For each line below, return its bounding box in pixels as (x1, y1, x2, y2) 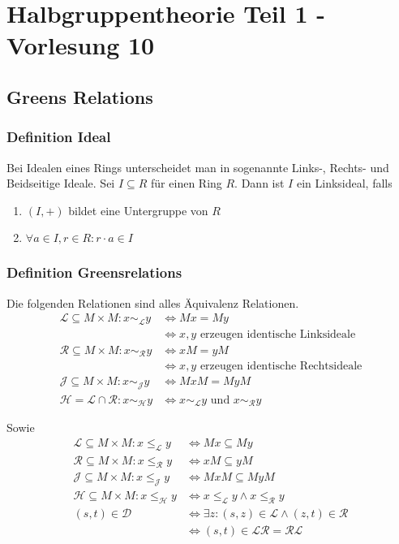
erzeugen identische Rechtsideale (199, 361, 363, 373)
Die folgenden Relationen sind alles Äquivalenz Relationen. (6, 294, 299, 311)
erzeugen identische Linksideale (199, 328, 356, 340)
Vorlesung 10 (6, 28, 155, 62)
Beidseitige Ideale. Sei (6, 175, 115, 192)
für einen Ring (151, 175, 222, 192)
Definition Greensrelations (6, 262, 182, 283)
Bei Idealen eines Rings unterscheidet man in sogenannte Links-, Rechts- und (6, 158, 389, 175)
